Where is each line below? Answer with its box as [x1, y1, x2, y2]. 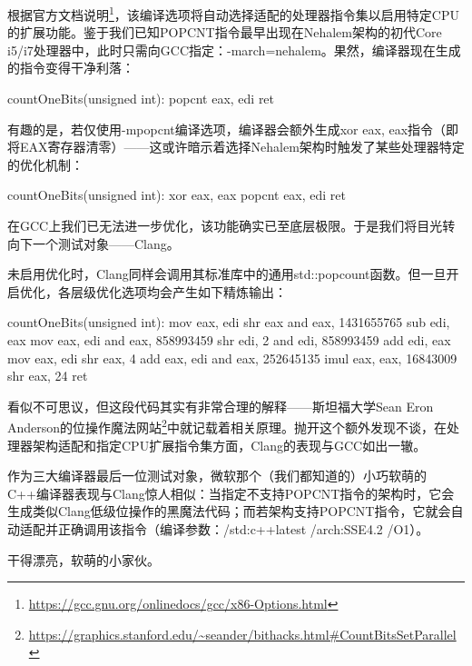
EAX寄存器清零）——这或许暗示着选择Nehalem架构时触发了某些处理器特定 [19, 137, 465, 156]
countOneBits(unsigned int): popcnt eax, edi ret [7, 89, 275, 108]
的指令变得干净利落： [7, 58, 134, 77]
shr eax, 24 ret [7, 366, 88, 385]
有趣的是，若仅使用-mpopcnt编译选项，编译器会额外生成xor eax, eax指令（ [7, 119, 447, 138]
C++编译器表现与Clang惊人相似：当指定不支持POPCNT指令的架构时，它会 [7, 483, 455, 502]
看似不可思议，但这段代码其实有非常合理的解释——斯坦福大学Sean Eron [7, 396, 434, 415]
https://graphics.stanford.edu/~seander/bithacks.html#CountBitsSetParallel [28, 624, 457, 643]
